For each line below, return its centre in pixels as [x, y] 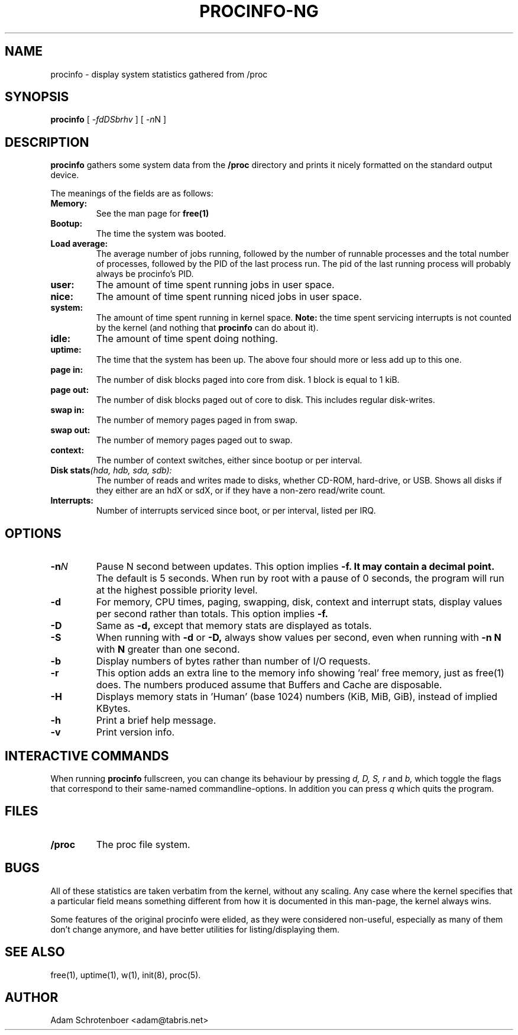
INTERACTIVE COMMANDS [87, 756]
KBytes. [113, 709]
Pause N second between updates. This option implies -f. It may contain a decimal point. [295, 567]
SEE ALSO [35, 952]
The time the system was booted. [161, 234]
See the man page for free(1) [153, 214]
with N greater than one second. [168, 649]
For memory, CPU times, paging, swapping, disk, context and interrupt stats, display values [299, 602]
